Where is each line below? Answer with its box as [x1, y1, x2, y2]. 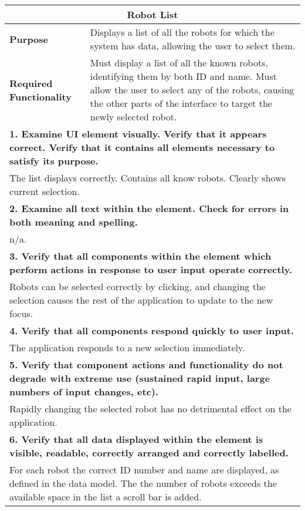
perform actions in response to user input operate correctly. [9, 263, 292, 276]
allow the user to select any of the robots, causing [90, 83, 294, 96]
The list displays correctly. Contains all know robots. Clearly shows [9, 171, 286, 184]
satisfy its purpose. [9, 154, 99, 167]
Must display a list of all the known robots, [90, 56, 268, 69]
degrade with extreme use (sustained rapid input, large [9, 371, 270, 385]
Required [9, 76, 53, 90]
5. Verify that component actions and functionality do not [9, 358, 283, 371]
